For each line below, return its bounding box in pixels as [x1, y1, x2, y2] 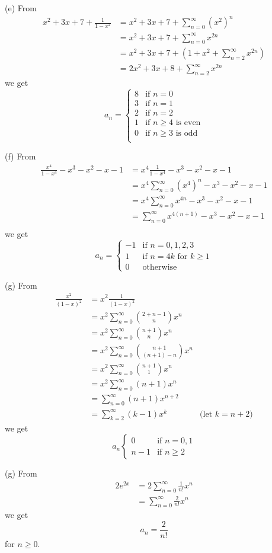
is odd [175, 129, 198, 138]
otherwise [142, 263, 177, 271]
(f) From [5, 150, 36, 162]
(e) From [5, 2, 37, 14]
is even [175, 118, 201, 127]
